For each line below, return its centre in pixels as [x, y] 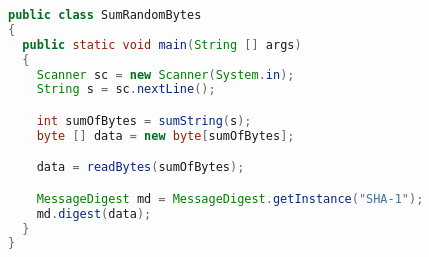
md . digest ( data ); [94, 213]
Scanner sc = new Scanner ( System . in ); [165, 74]
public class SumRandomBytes [105, 15]
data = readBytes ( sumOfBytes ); [140, 167]
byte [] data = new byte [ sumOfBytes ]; [165, 135]
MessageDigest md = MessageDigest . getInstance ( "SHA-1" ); [230, 198]
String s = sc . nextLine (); [126, 89]
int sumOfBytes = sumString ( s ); [144, 120]
